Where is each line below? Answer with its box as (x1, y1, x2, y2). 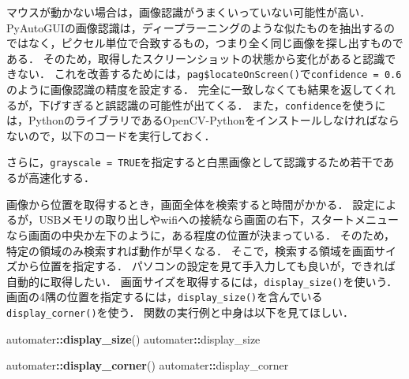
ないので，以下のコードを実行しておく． (6, 127, 216, 143)
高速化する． (28, 169, 95, 186)
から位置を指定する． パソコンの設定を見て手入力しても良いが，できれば (17, 258, 396, 274)
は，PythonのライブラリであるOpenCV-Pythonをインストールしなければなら (6, 112, 400, 128)
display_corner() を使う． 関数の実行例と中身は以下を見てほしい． (6, 304, 355, 320)
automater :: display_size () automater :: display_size (6, 330, 261, 347)
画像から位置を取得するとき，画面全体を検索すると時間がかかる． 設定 (6, 195, 375, 212)
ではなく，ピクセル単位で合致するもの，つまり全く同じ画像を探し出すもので (6, 35, 403, 51)
